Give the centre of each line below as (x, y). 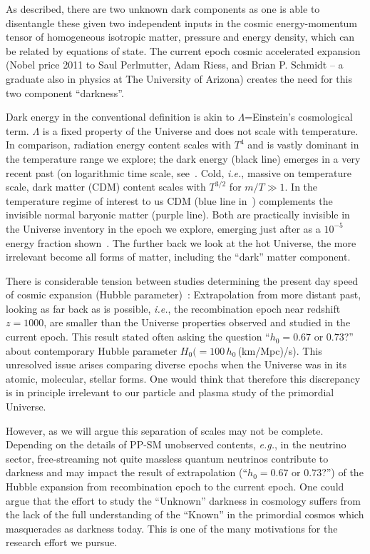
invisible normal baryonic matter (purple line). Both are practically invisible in (178, 215)
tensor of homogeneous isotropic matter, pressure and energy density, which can (180, 37)
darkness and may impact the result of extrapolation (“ (127, 472)
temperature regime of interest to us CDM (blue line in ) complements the (169, 200)
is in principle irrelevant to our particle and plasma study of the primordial (170, 392)
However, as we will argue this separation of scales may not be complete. (165, 430)
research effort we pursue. (62, 542)
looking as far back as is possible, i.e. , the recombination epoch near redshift (173, 308)
